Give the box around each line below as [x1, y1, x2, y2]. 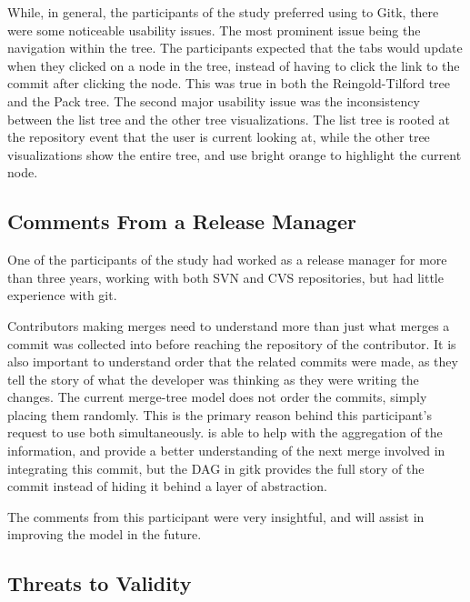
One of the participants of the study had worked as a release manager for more [7, 250, 447, 269]
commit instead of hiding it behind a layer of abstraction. [7, 477, 327, 496]
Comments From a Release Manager [7, 207, 356, 236]
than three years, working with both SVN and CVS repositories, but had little [7, 267, 444, 286]
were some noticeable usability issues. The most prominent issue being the [7, 20, 421, 39]
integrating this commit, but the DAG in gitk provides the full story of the [7, 458, 425, 477]
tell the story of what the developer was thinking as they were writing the [7, 369, 419, 388]
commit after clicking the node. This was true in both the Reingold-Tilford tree [7, 74, 451, 93]
